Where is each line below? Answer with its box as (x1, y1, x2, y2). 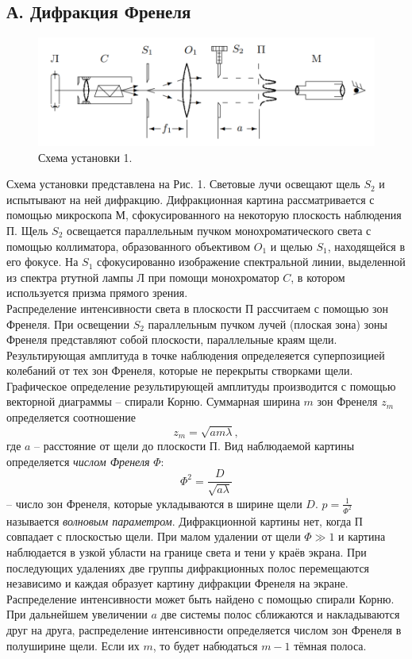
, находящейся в (327, 237, 406, 254)
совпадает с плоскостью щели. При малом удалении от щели (6, 528, 301, 545)
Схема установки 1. (38, 148, 133, 165)
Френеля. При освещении (6, 315, 130, 332)
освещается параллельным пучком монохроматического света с (66, 222, 372, 238)
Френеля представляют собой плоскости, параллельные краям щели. (6, 331, 337, 348)
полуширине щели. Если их (6, 637, 140, 653)
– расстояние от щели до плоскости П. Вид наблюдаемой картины (34, 437, 355, 454)
